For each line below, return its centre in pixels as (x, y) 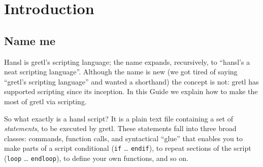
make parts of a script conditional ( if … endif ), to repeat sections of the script (128, 148)
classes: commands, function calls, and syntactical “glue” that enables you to (123, 138)
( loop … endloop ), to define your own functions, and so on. (96, 158)
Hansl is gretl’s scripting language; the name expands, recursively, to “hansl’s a (127, 61)
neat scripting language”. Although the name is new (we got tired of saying (121, 72)
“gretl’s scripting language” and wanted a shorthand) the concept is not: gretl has (131, 81)
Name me (30, 40)
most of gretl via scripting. (45, 101)
